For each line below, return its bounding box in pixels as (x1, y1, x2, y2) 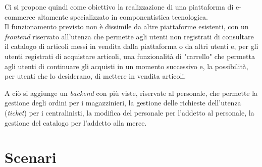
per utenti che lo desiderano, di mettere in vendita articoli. (5, 71, 186, 81)
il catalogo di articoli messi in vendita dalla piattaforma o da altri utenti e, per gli (5, 41, 258, 51)
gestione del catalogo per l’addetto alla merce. (5, 117, 147, 128)
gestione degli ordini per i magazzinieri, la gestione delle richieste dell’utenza (5, 97, 241, 108)
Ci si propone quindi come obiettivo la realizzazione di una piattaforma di (5, 2, 234, 12)
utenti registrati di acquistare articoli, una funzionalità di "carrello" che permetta (5, 50, 255, 61)
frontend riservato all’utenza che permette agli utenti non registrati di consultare (5, 31, 254, 41)
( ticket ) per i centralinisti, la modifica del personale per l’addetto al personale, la (5, 107, 254, 118)
